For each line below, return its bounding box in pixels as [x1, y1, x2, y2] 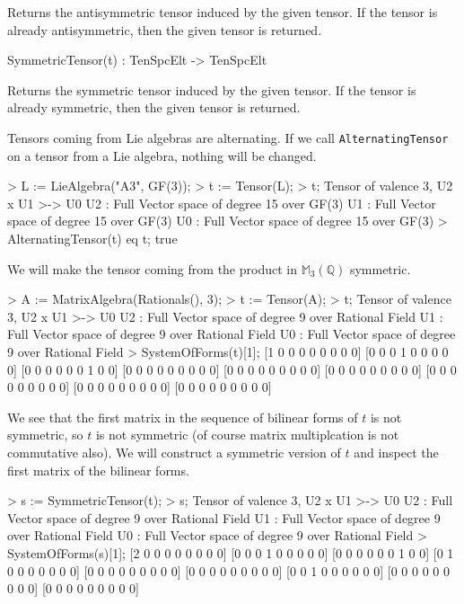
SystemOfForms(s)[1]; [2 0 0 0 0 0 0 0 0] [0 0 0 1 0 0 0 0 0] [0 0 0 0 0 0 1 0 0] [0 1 [7, 543, 454, 562]
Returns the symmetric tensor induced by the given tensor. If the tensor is [7, 80, 416, 99]
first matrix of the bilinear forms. [7, 460, 189, 479]
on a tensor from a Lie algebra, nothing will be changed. [7, 146, 317, 164]
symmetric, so [7, 425, 83, 444]
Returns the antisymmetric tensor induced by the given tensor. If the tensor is [7, 3, 438, 21]
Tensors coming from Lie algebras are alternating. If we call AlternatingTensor [7, 128, 449, 147]
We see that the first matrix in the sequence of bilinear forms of [7, 407, 358, 426]
